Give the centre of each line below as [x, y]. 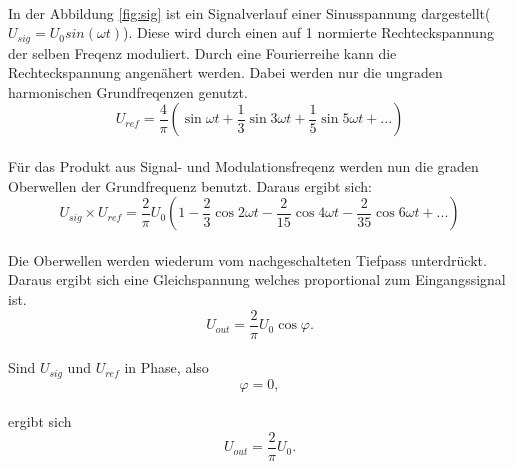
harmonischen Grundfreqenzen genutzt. [128, 91]
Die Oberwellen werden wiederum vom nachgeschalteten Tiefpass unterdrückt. [247, 259]
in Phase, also [166, 367]
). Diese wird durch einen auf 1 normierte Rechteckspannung [308, 32]
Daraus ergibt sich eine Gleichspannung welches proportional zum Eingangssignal [257, 279]
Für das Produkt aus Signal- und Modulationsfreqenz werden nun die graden [243, 166]
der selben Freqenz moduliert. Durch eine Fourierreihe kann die [202, 52]
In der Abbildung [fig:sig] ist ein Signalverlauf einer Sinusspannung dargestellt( [249, 12]
